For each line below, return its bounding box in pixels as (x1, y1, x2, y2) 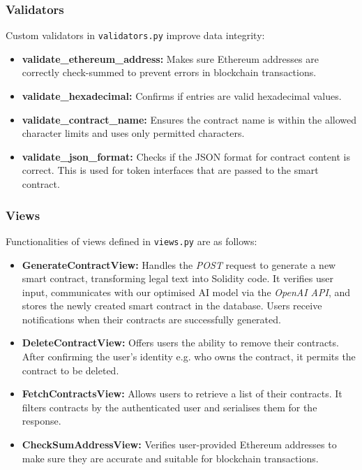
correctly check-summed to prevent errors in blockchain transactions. (22, 65, 317, 80)
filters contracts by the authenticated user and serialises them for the (22, 399, 317, 414)
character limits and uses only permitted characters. (22, 126, 245, 140)
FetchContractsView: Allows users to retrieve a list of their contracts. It (22, 386, 342, 401)
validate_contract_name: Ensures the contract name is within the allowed (22, 112, 357, 126)
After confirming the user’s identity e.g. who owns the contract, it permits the (22, 349, 356, 364)
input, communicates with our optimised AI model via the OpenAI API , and (22, 284, 350, 299)
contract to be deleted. (22, 362, 119, 377)
